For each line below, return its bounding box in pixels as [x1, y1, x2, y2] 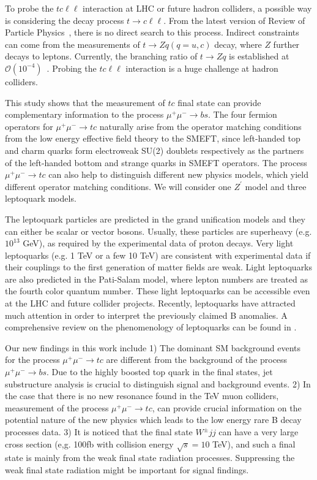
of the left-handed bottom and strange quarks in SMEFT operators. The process [5, 156, 307, 169]
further [273, 37, 300, 50]
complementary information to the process [5, 108, 164, 121]
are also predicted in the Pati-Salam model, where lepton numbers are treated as [5, 272, 308, 285]
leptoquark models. [5, 192, 76, 205]
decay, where [214, 37, 262, 50]
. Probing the [47, 61, 97, 74]
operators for [5, 120, 53, 132]
